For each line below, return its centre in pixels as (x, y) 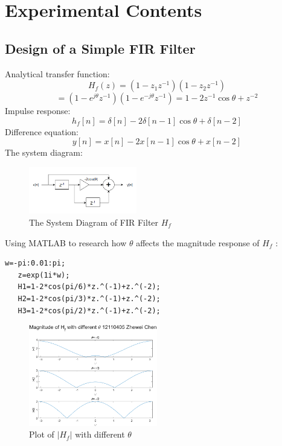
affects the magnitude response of (198, 242)
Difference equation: (42, 131)
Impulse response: (38, 111)
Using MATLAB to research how (66, 242)
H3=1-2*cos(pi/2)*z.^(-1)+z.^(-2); (89, 311)
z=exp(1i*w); (44, 275)
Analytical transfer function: (57, 73)
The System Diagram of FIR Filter (94, 222)
